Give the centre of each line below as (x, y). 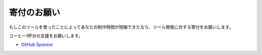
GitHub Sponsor (37, 45)
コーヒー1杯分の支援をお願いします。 (46, 36)
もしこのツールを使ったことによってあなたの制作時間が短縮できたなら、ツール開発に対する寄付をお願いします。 (121, 27)
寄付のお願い (35, 13)
